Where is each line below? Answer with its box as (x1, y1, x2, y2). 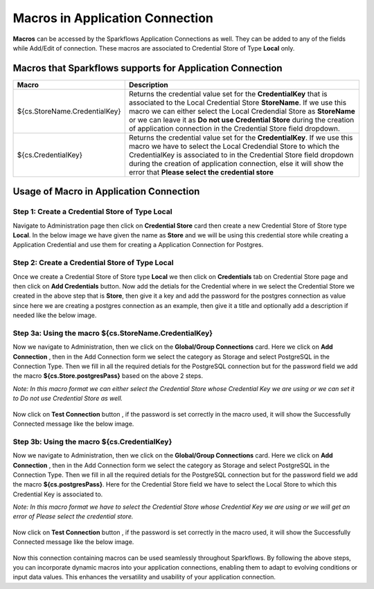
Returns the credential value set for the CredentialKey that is (128, 89, 328, 98)
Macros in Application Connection (12, 10, 214, 26)
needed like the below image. (12, 311, 97, 320)
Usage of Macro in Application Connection (12, 185, 200, 197)
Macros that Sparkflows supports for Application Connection (12, 62, 283, 74)
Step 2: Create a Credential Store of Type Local (12, 258, 174, 268)
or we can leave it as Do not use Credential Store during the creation (128, 115, 355, 125)
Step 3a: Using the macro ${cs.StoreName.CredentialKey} (12, 328, 213, 338)
